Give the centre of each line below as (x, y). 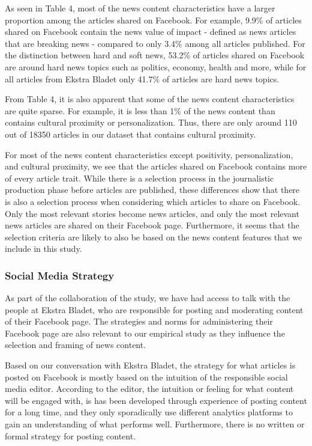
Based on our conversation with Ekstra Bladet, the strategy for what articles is (150, 365)
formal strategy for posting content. (70, 435)
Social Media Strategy (60, 275)
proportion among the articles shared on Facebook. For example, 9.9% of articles (153, 20)
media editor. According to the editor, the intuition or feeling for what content (149, 389)
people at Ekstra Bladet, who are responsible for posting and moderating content (154, 309)
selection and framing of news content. (76, 345)
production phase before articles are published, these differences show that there (152, 190)
